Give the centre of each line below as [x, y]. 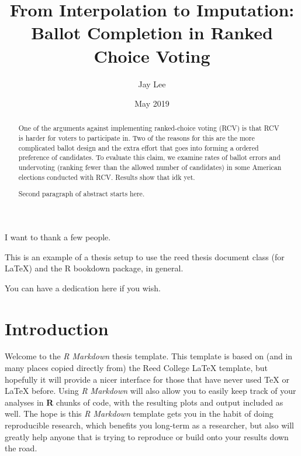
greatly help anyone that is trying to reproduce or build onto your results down [147, 436]
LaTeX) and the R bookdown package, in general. [94, 268]
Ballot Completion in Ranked [152, 33]
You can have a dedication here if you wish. [83, 287]
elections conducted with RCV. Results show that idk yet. [107, 177]
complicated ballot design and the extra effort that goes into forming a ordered [139, 147]
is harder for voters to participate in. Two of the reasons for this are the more [136, 138]
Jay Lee [152, 84]
